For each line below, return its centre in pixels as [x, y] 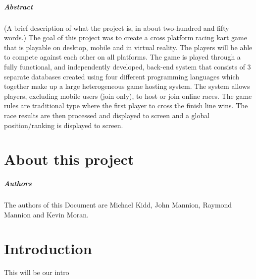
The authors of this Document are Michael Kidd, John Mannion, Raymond [118, 205]
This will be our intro [37, 272]
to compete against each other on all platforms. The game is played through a [122, 57]
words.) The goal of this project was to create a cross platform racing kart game [126, 37]
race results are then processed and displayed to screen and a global [107, 115]
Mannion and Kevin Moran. [46, 214]
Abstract [19, 6]
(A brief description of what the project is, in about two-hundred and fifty [117, 28]
